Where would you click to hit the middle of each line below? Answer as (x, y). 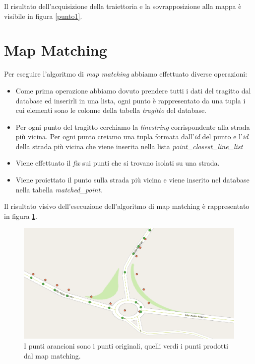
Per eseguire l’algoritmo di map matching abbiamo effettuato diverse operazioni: (126, 74)
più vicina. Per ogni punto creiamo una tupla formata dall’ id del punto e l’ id (132, 136)
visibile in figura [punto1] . (43, 16)
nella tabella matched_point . (59, 189)
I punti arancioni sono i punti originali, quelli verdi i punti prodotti (126, 345)
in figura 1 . (21, 216)
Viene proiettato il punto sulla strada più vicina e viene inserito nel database (132, 180)
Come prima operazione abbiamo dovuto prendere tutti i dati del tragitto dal (133, 90)
